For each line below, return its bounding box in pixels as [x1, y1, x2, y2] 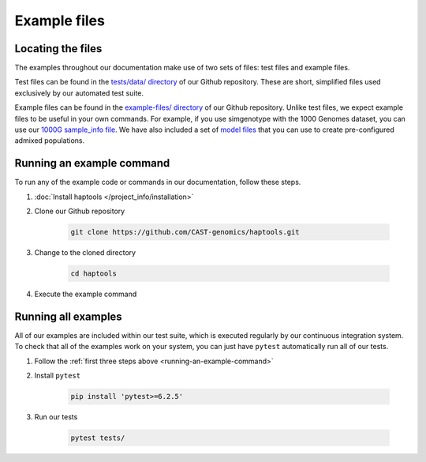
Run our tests [34, 412, 78, 422]
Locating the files [14, 42, 103, 55]
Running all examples [14, 310, 122, 323]
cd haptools [70, 269, 118, 278]
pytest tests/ [70, 434, 125, 442]
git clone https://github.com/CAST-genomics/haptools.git [70, 227, 300, 237]
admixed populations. [14, 136, 85, 145]
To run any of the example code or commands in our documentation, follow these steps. [14, 178, 301, 187]
